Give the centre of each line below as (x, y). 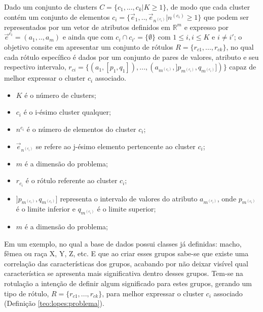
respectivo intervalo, (35, 67)
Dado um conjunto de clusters (51, 7)
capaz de (243, 67)
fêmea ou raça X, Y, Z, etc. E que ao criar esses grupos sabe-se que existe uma (126, 253)
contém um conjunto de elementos (57, 16)
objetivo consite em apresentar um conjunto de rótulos (89, 47)
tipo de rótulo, (27, 293)
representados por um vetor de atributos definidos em (87, 27)
